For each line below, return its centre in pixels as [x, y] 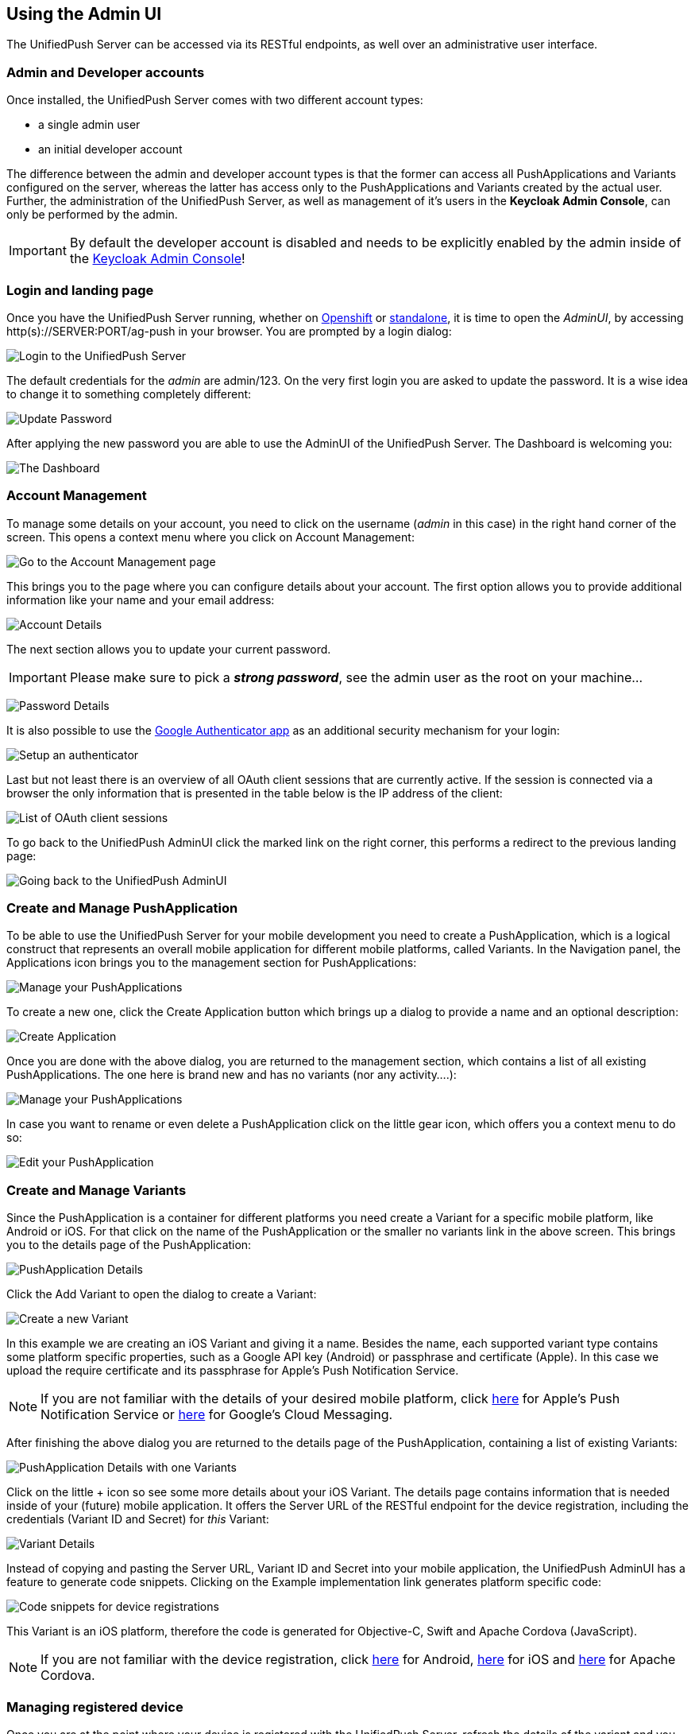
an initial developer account [110, 149]
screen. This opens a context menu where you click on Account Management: [210, 537]
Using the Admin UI [84, 14]
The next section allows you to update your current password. [169, 649]
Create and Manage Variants [97, 1190]
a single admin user [89, 125]
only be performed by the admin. [92, 215]
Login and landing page [80, 290]
